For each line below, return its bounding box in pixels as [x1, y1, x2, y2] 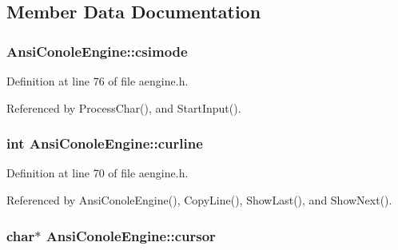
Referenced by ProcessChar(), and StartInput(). [6, 99, 241, 116]
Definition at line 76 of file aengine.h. [6, 73, 189, 89]
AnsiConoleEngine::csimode [6, 41, 188, 61]
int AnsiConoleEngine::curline [6, 133, 203, 153]
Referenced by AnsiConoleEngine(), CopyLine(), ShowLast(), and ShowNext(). [6, 192, 392, 208]
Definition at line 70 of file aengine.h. [6, 165, 189, 181]
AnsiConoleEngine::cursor [46, 225, 216, 245]
